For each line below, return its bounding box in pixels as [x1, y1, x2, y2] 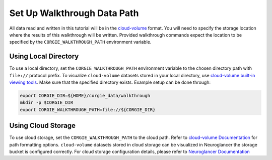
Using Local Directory [9, 52, 79, 61]
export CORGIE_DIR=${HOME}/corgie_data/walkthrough [20, 93, 151, 98]
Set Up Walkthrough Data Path [9, 8, 139, 19]
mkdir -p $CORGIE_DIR [20, 100, 74, 105]
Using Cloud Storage [9, 121, 76, 130]
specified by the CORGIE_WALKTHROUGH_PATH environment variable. [9, 39, 152, 45]
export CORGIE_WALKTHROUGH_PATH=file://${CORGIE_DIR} [20, 107, 156, 112]
